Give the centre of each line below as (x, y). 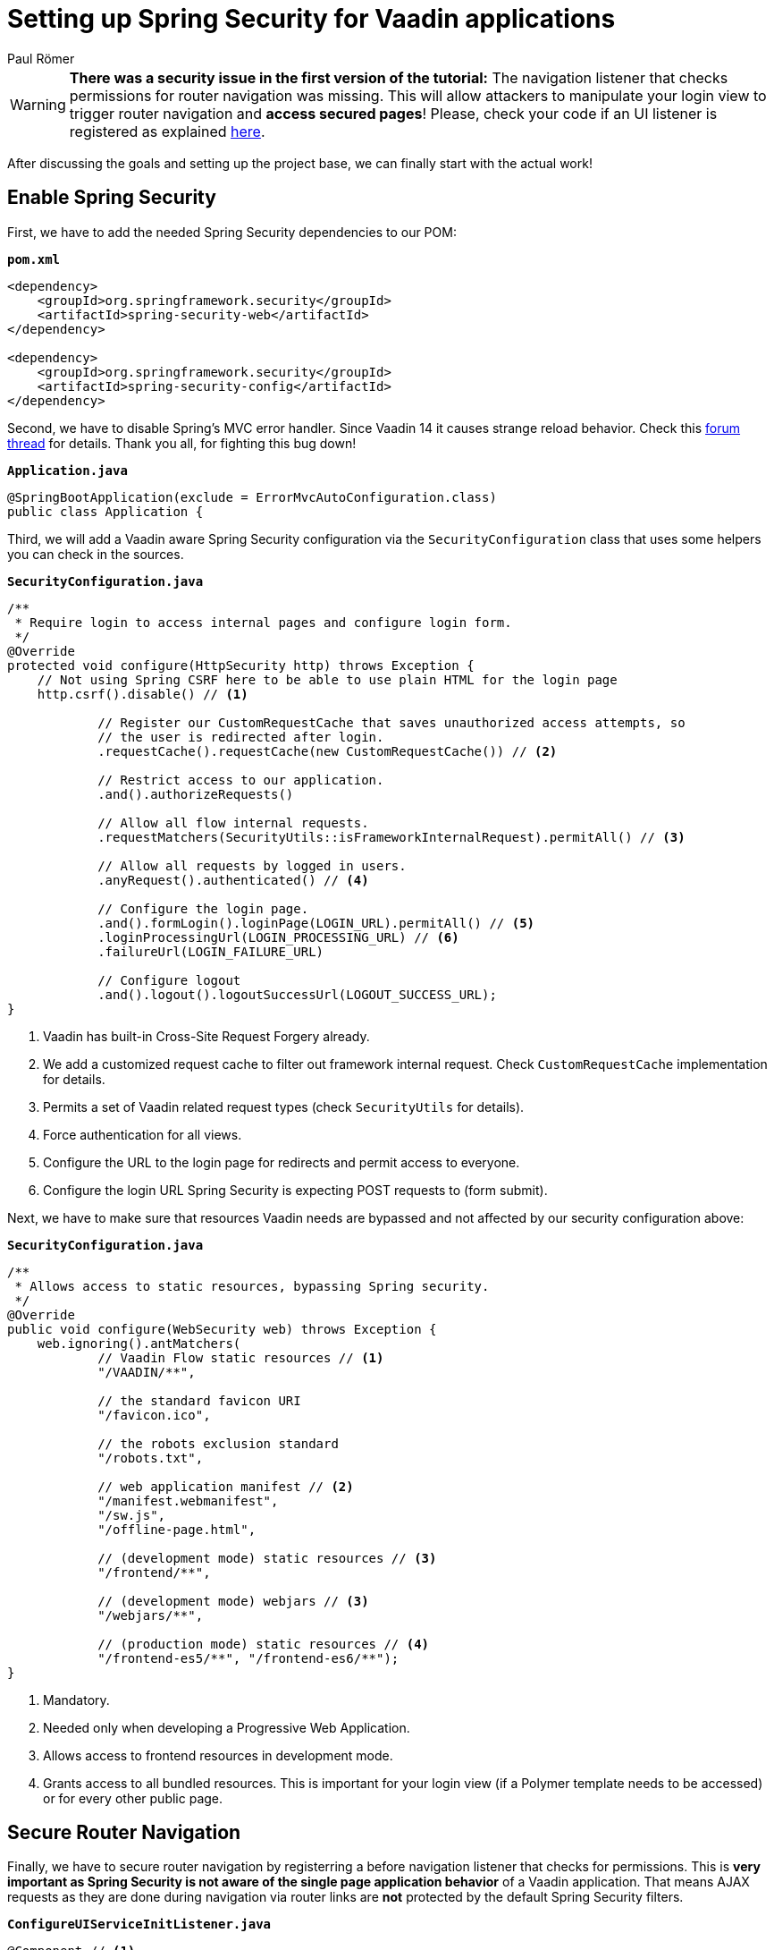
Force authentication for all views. (143, 1134)
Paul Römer (41, 58)
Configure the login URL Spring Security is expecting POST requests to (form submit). (295, 1190)
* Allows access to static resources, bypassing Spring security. (252, 1286)
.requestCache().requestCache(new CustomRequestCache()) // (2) (328, 751)
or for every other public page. (133, 1798)
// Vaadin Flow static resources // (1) (241, 1357)
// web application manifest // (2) (226, 1486)
